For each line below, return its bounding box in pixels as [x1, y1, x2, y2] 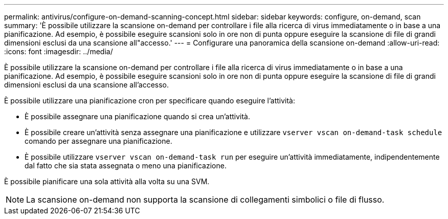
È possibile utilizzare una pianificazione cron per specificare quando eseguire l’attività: [4, 96, 295, 105]
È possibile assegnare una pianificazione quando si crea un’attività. [25, 112, 250, 121]
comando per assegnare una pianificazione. [25, 137, 172, 145]
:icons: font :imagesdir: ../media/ [4, 47, 113, 56]
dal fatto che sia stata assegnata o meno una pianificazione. [25, 161, 227, 170]
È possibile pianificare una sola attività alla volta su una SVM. [4, 177, 210, 186]
